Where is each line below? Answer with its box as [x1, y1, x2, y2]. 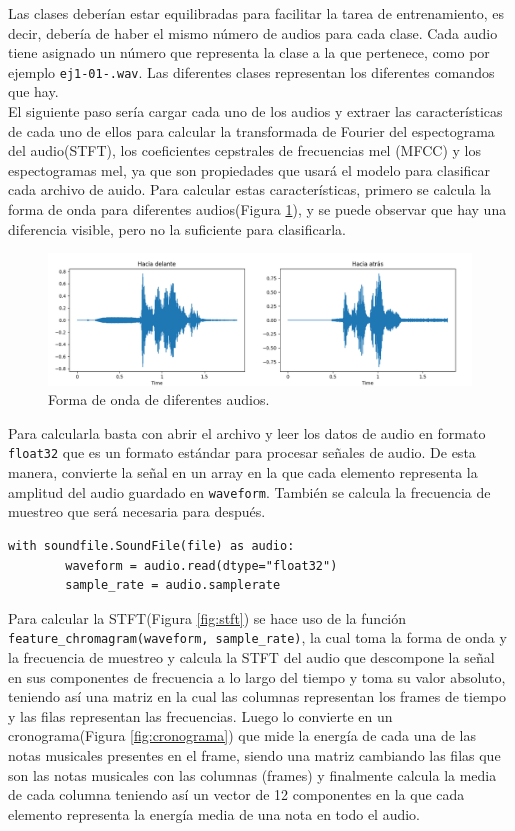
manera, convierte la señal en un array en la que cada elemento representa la [8, 462, 478, 483]
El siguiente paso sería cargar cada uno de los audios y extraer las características [8, 101, 503, 122]
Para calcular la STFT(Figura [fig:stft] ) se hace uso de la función [8, 607, 407, 628]
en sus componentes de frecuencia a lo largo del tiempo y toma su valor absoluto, [8, 666, 506, 687]
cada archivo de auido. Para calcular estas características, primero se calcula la [8, 179, 492, 200]
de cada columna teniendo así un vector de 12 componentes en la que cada [8, 784, 465, 805]
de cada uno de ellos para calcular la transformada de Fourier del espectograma [8, 120, 495, 141]
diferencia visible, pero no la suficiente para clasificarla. [8, 218, 346, 239]
